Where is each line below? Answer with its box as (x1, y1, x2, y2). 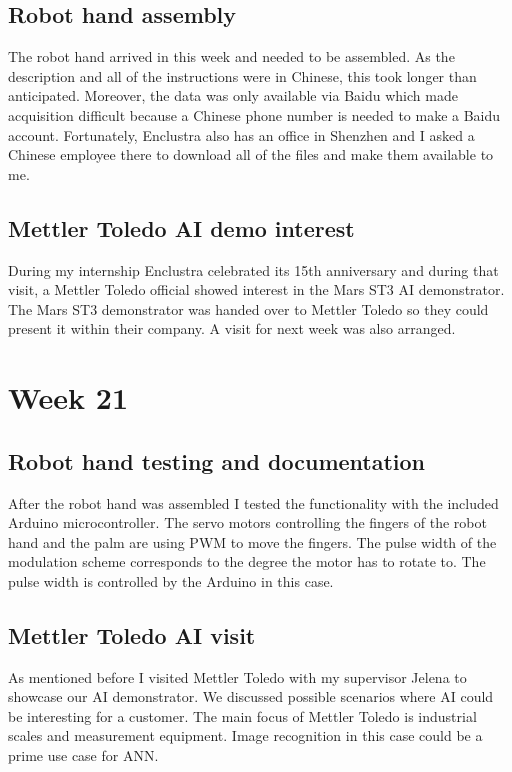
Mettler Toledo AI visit (8, 619, 256, 650)
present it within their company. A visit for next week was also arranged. (8, 318, 456, 339)
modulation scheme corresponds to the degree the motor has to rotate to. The (8, 551, 486, 572)
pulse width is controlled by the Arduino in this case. (8, 570, 334, 591)
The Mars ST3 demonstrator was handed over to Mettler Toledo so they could (8, 298, 489, 319)
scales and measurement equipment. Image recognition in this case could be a (8, 725, 483, 746)
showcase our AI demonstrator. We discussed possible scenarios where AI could (8, 686, 494, 707)
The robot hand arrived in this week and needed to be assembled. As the (8, 46, 455, 67)
